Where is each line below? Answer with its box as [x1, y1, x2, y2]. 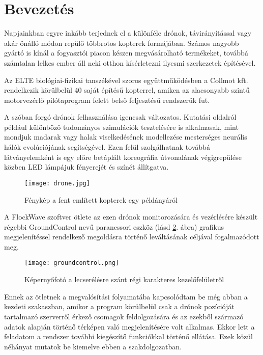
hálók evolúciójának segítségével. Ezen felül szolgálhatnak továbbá [4, 142, 210, 152]
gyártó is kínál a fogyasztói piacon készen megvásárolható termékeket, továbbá [4, 47, 248, 58]
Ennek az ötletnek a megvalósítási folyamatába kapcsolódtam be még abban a [4, 291, 248, 302]
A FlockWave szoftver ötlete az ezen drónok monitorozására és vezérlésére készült [4, 211, 258, 222]
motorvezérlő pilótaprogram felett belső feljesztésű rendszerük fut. [4, 94, 210, 105]
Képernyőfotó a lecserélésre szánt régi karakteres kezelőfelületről [24, 274, 224, 285]
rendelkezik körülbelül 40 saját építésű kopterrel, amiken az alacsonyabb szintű [4, 85, 250, 95]
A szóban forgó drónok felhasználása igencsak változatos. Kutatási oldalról [4, 112, 237, 122]
